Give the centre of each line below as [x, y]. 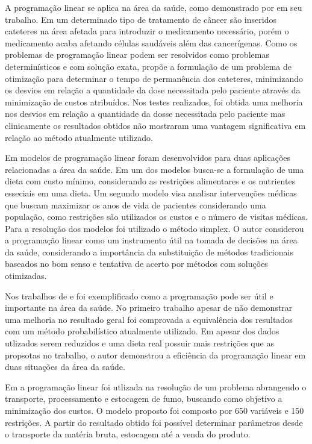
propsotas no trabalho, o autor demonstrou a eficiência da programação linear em [155, 355]
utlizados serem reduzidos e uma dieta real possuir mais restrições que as [139, 343]
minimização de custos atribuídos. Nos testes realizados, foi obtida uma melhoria [154, 102]
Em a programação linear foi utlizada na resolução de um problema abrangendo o [156, 386]
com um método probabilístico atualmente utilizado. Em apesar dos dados [142, 331]
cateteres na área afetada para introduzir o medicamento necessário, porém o [147, 31]
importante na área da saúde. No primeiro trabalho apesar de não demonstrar [149, 308]
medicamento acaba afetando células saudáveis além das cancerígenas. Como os [151, 42]
